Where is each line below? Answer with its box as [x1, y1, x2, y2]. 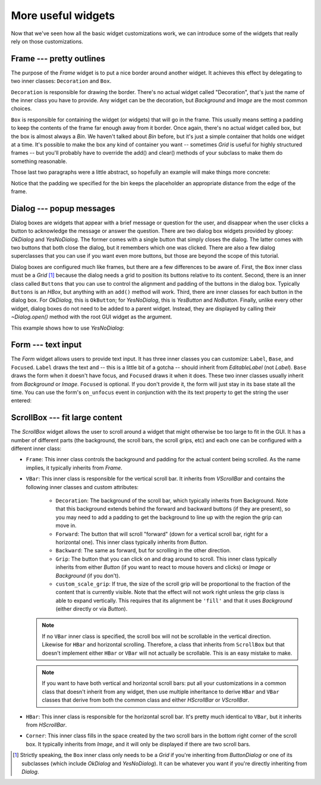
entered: [11, 397, 32, 404]
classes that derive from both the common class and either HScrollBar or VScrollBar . [42, 696, 250, 703]
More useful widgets [11, 9, 115, 22]
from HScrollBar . [26, 721, 67, 728]
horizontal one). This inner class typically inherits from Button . [55, 539, 208, 546]
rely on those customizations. [11, 37, 83, 45]
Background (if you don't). [55, 572, 121, 579]
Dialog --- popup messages [11, 203, 115, 214]
